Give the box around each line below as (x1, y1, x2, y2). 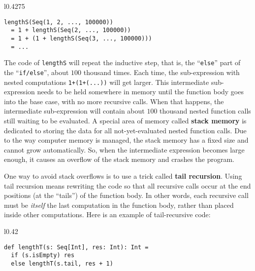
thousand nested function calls (159, 106, 251, 116)
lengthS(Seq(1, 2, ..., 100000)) (4, 18, 113, 26)
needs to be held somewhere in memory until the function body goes (37, 86, 244, 97)
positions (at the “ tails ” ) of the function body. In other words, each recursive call (4, 190, 249, 200)
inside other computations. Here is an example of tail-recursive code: (4, 209, 211, 220)
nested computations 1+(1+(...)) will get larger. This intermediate (4, 77, 209, 87)
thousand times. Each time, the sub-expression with (83, 67, 240, 77)
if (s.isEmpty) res (11, 252, 75, 259)
